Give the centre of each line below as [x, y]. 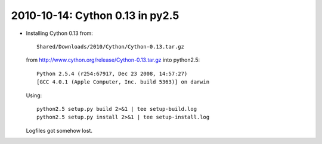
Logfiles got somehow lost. [59, 130]
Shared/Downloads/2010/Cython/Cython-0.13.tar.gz [111, 47]
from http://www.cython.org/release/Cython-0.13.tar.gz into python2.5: [113, 60]
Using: [34, 95]
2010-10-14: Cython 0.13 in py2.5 [95, 15]
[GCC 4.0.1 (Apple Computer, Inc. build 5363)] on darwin [123, 82]
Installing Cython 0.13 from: [60, 33]
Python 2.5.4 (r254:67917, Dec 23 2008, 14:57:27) [112, 73]
